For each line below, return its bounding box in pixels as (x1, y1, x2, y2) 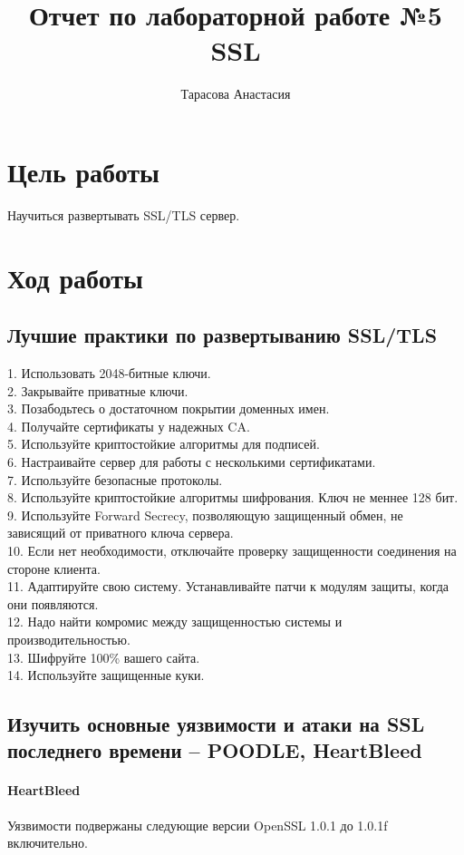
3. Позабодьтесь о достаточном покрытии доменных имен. (7, 399, 330, 418)
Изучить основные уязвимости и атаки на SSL (7, 710, 425, 738)
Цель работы (7, 152, 159, 189)
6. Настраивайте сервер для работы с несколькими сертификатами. (7, 452, 376, 471)
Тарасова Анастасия (180, 84, 291, 103)
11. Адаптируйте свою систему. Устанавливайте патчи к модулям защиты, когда (7, 577, 449, 596)
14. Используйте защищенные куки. (7, 666, 205, 685)
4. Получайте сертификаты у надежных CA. (7, 416, 250, 435)
